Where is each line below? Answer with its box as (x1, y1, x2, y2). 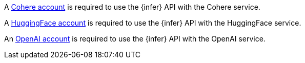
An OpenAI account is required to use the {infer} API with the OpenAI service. (4, 34, 266, 43)
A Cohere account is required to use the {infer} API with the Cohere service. (4, 3, 260, 11)
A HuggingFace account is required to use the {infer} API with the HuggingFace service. (4, 18, 301, 27)
